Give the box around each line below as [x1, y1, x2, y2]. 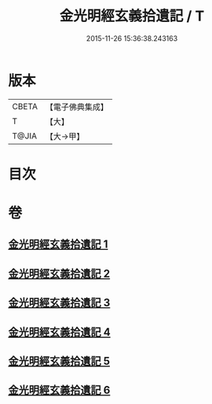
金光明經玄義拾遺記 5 [8, 354, 111, 368]
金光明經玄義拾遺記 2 [8, 266, 111, 280]
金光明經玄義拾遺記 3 [8, 296, 111, 310]
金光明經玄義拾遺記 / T [59, 7, 205, 25]
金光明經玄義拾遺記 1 [8, 237, 108, 252]
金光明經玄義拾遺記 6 [8, 384, 111, 397]
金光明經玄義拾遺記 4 [8, 325, 111, 339]
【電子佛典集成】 [45, 101, 108, 112]
